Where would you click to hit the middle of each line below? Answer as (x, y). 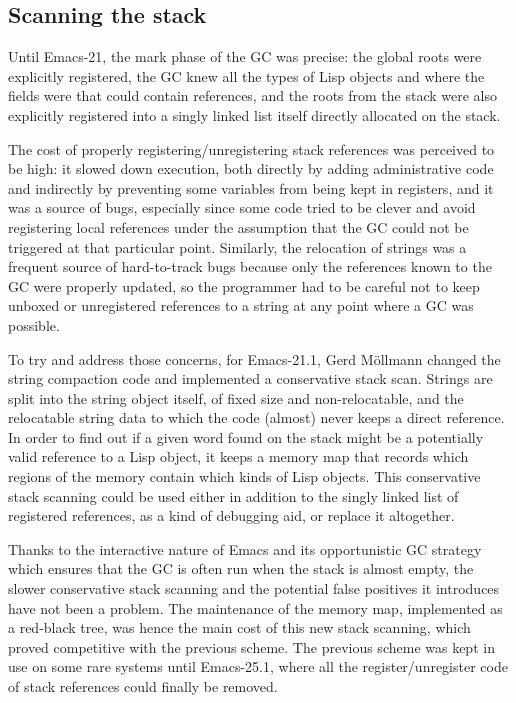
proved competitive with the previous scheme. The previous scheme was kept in (251, 646)
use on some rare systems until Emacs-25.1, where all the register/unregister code (258, 666)
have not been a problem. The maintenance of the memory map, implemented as (255, 607)
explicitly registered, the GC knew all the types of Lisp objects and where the (246, 75)
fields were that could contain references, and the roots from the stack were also (253, 95)
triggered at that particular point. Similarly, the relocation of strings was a (237, 246)
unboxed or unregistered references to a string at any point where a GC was (241, 305)
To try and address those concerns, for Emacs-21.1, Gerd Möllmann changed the (254, 358)
